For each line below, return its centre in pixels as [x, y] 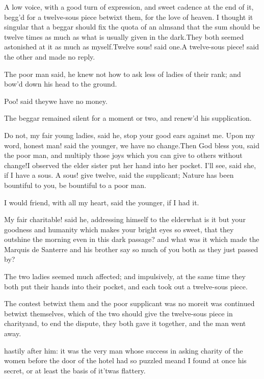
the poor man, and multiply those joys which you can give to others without [123, 155]
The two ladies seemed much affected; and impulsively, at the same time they [125, 276]
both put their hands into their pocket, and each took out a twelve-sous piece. [126, 286]
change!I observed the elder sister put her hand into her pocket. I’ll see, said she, [130, 165]
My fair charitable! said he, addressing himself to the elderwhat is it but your [125, 219]
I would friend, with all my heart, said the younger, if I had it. [102, 202]
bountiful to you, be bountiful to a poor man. [75, 185]
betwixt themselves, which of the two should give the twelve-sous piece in [118, 313]
